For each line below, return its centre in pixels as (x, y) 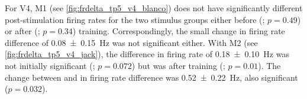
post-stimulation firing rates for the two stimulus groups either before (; (135, 19)
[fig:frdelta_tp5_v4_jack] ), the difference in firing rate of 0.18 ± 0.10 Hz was (147, 54)
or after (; (22, 31)
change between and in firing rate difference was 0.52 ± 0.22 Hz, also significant (151, 77)
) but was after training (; (178, 65)
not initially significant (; (50, 65)
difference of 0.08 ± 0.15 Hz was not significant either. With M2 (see (131, 42)
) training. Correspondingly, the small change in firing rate (179, 31)
